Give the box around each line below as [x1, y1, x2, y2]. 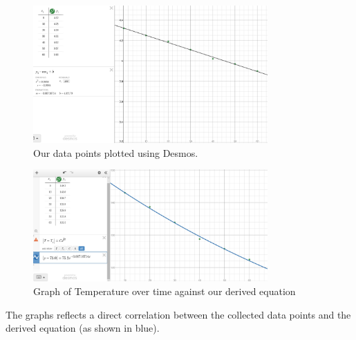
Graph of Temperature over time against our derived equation [33, 284, 296, 298]
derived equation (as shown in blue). [6, 321, 160, 335]
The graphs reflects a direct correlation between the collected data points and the [6, 307, 351, 321]
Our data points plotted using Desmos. [33, 145, 198, 160]
